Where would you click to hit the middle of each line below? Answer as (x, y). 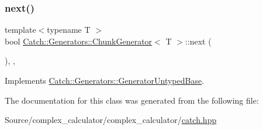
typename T (69, 30)
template (20, 30)
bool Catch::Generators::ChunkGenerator (79, 41)
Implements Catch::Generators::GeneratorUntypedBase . (105, 80)
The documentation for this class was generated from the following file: (132, 100)
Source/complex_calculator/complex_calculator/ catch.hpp (111, 120)
